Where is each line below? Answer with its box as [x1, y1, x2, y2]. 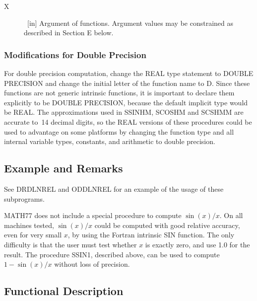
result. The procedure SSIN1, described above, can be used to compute [4, 249, 220, 259]
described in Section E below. [24, 27, 114, 38]
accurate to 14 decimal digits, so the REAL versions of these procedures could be [4, 116, 252, 127]
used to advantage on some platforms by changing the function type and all [4, 126, 234, 137]
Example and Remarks [4, 160, 123, 176]
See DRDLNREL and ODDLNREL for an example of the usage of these [4, 183, 224, 194]
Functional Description [4, 283, 124, 299]
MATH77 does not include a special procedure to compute [4, 210, 182, 221]
